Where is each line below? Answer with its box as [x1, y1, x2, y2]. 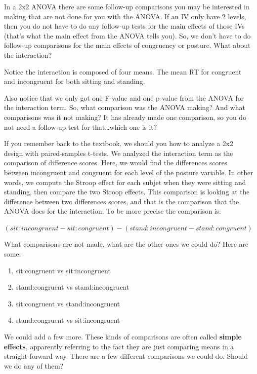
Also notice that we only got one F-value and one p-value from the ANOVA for [4, 92, 244, 103]
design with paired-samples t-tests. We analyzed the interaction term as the [4, 148, 233, 158]
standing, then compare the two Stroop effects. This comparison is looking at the [4, 187, 250, 197]
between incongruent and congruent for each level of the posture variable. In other [4, 167, 253, 177]
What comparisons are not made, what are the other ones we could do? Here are [4, 239, 249, 249]
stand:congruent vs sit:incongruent [15, 315, 120, 325]
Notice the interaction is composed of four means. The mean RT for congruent [4, 66, 242, 76]
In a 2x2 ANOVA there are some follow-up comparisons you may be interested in [4, 1, 250, 11]
